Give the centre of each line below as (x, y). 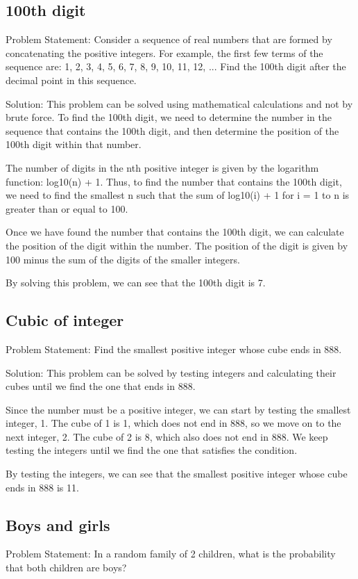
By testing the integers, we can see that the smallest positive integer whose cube (177, 474)
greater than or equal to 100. (67, 208)
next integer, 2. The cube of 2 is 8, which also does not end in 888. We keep (167, 436)
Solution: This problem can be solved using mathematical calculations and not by (179, 103)
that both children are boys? (66, 568)
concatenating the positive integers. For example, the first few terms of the (164, 52)
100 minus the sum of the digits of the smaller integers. (123, 259)
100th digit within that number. (74, 144)
